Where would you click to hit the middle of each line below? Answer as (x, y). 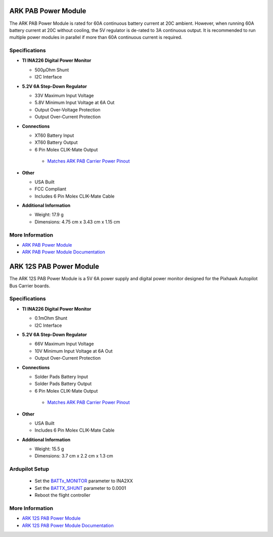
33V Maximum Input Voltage (64, 95)
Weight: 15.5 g (49, 449)
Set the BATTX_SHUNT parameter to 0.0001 (80, 488)
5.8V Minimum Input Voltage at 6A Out (75, 103)
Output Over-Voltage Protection (67, 109)
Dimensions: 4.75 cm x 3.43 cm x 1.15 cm (77, 222)
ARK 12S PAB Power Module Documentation (68, 525)
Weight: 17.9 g (49, 215)
